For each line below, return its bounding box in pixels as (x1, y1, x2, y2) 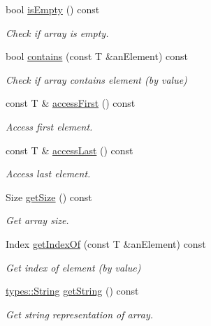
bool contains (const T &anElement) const (6, 49, 188, 64)
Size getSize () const (6, 189, 92, 204)
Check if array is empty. (6, 25, 109, 40)
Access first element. (6, 119, 93, 133)
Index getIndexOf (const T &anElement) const (6, 236, 206, 251)
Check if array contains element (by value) (6, 72, 187, 87)
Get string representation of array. (6, 306, 154, 321)
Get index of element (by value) (6, 260, 141, 274)
